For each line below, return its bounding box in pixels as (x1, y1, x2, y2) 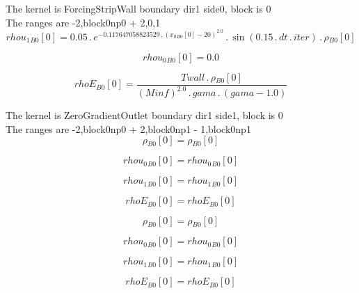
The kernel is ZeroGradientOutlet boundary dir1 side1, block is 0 (6, 108, 283, 122)
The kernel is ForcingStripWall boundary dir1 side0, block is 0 (6, 1, 271, 15)
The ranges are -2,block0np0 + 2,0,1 (6, 15, 161, 29)
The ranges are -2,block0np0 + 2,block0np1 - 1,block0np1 (6, 121, 251, 136)
